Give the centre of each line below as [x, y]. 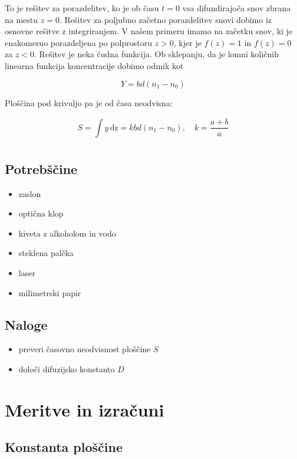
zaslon [30, 193]
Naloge [26, 324]
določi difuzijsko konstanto [67, 368]
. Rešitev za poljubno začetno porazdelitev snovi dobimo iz [166, 19]
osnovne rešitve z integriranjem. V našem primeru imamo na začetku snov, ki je [149, 31]
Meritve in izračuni [85, 409]
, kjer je [187, 42]
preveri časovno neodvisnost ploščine [85, 349]
